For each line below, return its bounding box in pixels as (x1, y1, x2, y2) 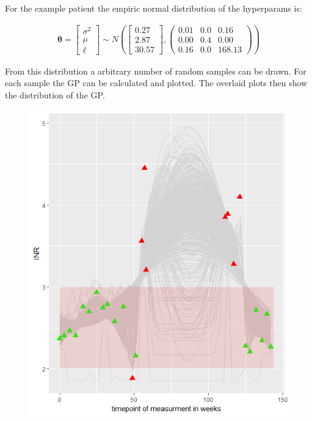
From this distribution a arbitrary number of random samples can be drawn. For (5, 64, 307, 77)
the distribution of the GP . (5, 89, 105, 101)
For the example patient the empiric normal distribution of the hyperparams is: (5, 2, 302, 14)
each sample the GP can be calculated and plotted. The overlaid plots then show (5, 76, 308, 89)
